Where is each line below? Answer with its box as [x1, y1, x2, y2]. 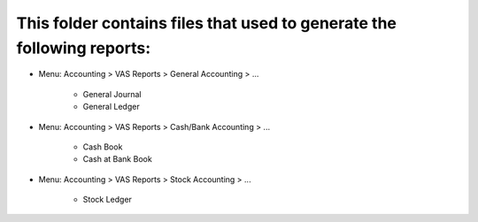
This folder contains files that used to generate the [16, 13, 397, 33]
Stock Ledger [82, 195, 133, 205]
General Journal [82, 88, 142, 99]
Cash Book [82, 142, 123, 152]
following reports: [16, 38, 151, 57]
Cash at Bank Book [82, 154, 152, 165]
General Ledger [82, 102, 141, 112]
